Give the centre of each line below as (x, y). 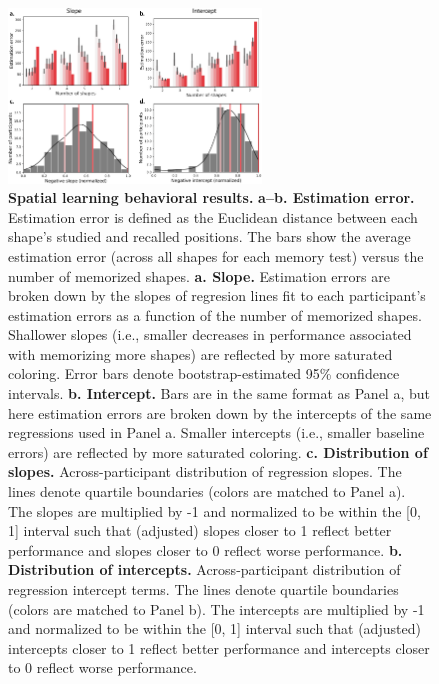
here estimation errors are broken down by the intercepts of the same (220, 412)
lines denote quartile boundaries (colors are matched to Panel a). (207, 491)
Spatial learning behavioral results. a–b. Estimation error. (211, 197)
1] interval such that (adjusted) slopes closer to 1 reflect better (200, 530)
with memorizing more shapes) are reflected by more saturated (200, 353)
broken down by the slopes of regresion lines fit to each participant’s (217, 295)
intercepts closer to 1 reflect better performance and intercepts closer (219, 647)
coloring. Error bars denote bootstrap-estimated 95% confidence (204, 373)
